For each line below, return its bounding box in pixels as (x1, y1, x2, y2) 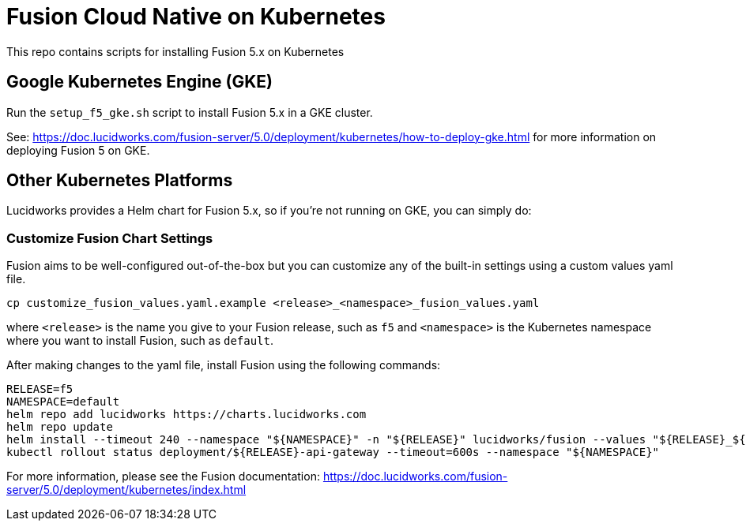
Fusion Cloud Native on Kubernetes (6, 3, 386, 30)
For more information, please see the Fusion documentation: (6, 469, 320, 484)
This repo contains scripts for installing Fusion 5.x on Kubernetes (6, 44, 345, 58)
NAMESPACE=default (6, 395, 120, 409)
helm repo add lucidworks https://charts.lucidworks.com (6, 408, 367, 421)
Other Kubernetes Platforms (6, 170, 233, 191)
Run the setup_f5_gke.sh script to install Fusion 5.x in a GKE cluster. (6, 105, 373, 119)
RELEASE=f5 (6, 383, 73, 396)
